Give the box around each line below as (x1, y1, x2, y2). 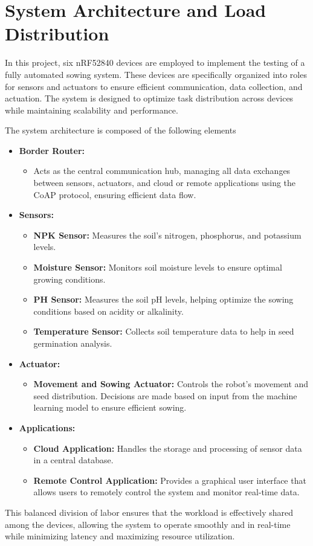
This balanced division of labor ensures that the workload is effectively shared (5, 506, 294, 518)
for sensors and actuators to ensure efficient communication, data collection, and (5, 80, 303, 92)
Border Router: (19, 144, 85, 156)
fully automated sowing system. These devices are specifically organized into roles (5, 68, 307, 80)
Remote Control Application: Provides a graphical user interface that (33, 474, 306, 486)
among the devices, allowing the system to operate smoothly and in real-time (5, 518, 291, 530)
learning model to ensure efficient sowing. (33, 401, 187, 414)
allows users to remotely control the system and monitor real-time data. (33, 486, 300, 498)
